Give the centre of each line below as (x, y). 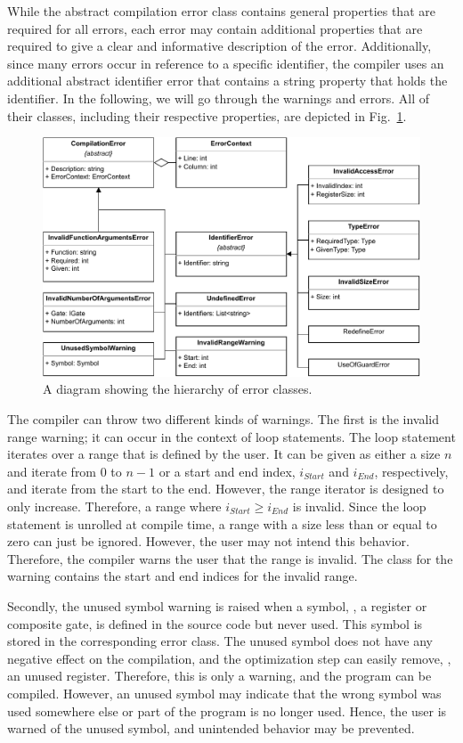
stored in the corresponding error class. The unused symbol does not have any (220, 641)
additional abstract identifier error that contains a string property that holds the (227, 81)
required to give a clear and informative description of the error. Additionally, (219, 46)
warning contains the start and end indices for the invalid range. (183, 576)
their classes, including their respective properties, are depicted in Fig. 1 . (207, 115)
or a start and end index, (227, 471)
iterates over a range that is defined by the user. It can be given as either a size (224, 454)
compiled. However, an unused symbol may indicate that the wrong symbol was (224, 693)
